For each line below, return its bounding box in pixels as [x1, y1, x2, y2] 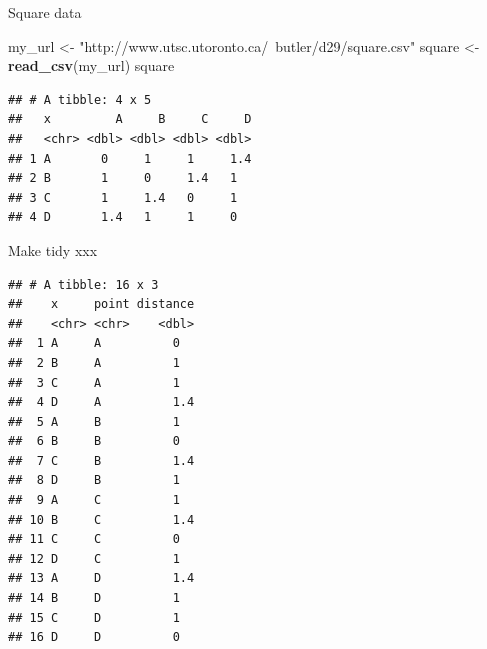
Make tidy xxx [8, 239, 98, 260]
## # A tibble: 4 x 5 [8, 92, 152, 107]
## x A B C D [8, 112, 252, 127]
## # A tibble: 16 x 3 [8, 277, 159, 292]
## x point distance [8, 297, 195, 312]
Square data [8, 2, 82, 22]
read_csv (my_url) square [8, 55, 175, 76]
